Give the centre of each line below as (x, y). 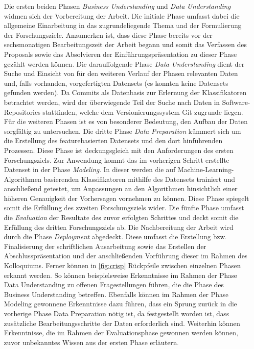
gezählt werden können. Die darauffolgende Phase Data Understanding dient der (124, 63)
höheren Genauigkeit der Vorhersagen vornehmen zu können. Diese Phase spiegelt (127, 198)
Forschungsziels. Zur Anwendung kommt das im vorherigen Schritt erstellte (117, 160)
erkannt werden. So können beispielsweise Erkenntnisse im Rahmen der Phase (121, 275)
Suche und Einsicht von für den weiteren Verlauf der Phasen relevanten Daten (121, 73)
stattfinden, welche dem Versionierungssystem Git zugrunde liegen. (143, 112)
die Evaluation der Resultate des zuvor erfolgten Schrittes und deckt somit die (121, 217)
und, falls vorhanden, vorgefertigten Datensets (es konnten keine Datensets (116, 83)
